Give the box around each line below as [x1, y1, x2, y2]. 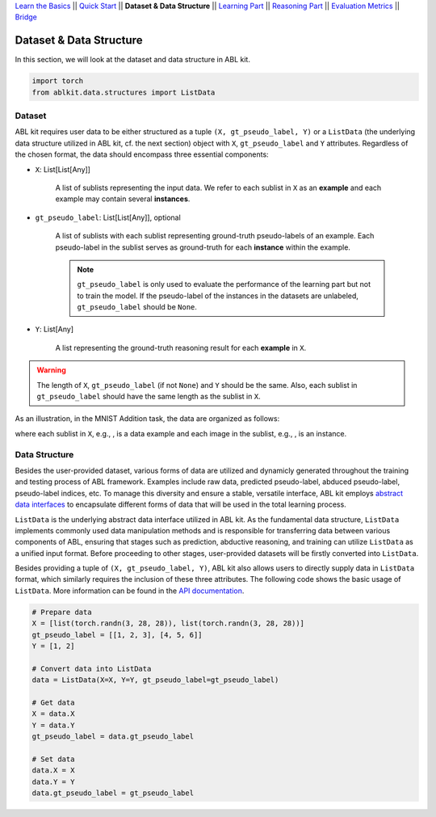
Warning [36, 365, 66, 375]
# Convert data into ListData [31, 663, 152, 673]
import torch [31, 77, 84, 86]
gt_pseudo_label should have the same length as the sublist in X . [36, 392, 262, 402]
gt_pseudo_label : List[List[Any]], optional [35, 213, 181, 222]
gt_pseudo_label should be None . [77, 302, 198, 312]
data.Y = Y [31, 777, 75, 786]
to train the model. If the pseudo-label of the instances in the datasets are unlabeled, [77, 291, 359, 301]
